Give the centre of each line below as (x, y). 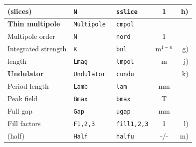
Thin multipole (34, 24)
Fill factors (24, 123)
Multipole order (31, 36)
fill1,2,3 (132, 124)
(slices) (20, 11)
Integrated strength (37, 49)
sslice (127, 12)
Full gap (20, 110)
